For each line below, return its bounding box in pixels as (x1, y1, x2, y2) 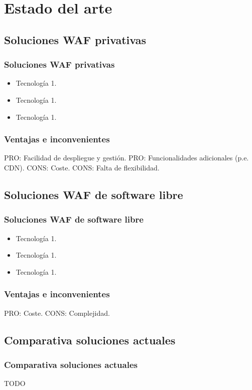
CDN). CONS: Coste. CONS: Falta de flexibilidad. (4, 162, 160, 172)
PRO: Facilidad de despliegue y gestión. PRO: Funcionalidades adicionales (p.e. (4, 152, 249, 163)
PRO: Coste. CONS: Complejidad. (4, 307, 110, 318)
